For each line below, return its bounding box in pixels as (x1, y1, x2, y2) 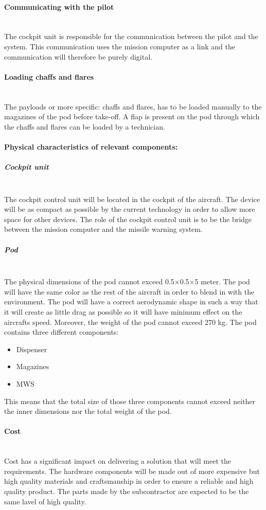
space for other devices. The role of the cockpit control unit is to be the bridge (4, 213, 252, 224)
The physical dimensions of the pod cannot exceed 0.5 (4, 276, 174, 287)
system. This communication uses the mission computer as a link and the (4, 41, 235, 51)
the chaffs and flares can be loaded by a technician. (4, 121, 165, 132)
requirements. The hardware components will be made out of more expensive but (4, 465, 260, 476)
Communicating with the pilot (4, 1, 114, 12)
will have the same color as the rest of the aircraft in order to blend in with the (4, 286, 255, 297)
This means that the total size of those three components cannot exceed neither (4, 395, 256, 406)
